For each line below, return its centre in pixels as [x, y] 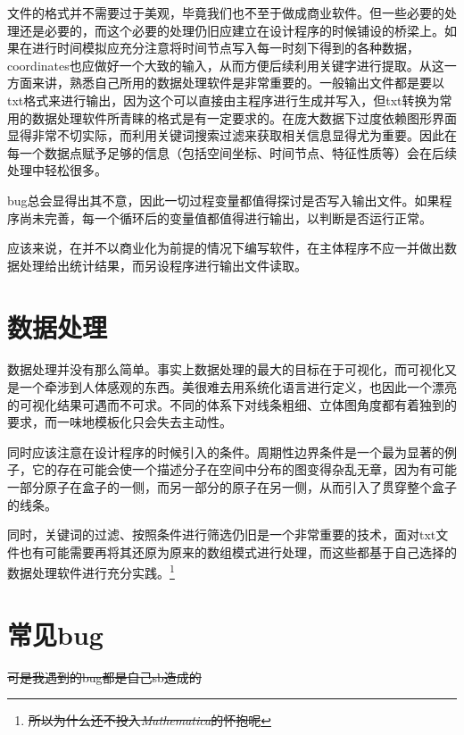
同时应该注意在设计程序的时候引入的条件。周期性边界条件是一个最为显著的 [226, 451]
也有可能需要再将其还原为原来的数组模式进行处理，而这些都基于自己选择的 [238, 551]
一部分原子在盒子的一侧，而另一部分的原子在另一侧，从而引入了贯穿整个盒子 [232, 487]
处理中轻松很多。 [57, 170]
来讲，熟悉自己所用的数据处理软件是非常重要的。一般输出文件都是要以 [238, 83]
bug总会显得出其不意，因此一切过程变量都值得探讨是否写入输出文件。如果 [224, 200]
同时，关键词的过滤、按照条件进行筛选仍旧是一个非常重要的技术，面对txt [222, 535]
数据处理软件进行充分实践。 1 [91, 572]
